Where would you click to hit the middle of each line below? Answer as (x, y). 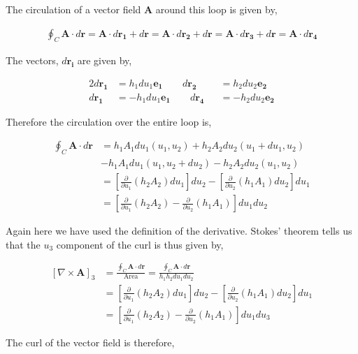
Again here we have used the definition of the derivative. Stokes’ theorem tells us (179, 231)
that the (23, 244)
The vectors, (32, 60)
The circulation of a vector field (73, 9)
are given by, (105, 60)
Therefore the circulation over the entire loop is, (109, 121)
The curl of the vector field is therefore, (90, 342)
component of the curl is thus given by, (140, 244)
